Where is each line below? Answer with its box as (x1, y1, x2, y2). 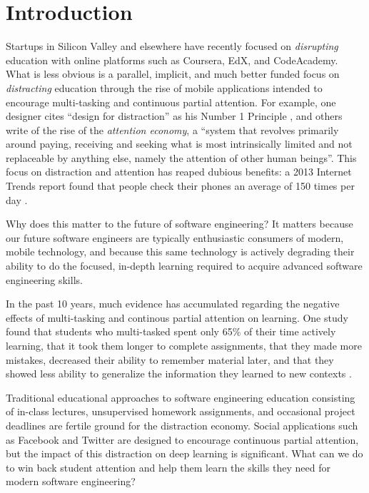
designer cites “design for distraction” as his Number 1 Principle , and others (6, 108, 343, 123)
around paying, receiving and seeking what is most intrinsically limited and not (6, 136, 353, 151)
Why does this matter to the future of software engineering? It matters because (6, 216, 353, 231)
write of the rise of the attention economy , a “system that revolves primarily (6, 122, 339, 137)
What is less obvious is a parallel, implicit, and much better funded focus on (6, 66, 340, 81)
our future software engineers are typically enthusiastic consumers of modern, (6, 230, 344, 245)
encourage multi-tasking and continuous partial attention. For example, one (6, 94, 336, 109)
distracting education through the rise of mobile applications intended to (6, 80, 323, 95)
